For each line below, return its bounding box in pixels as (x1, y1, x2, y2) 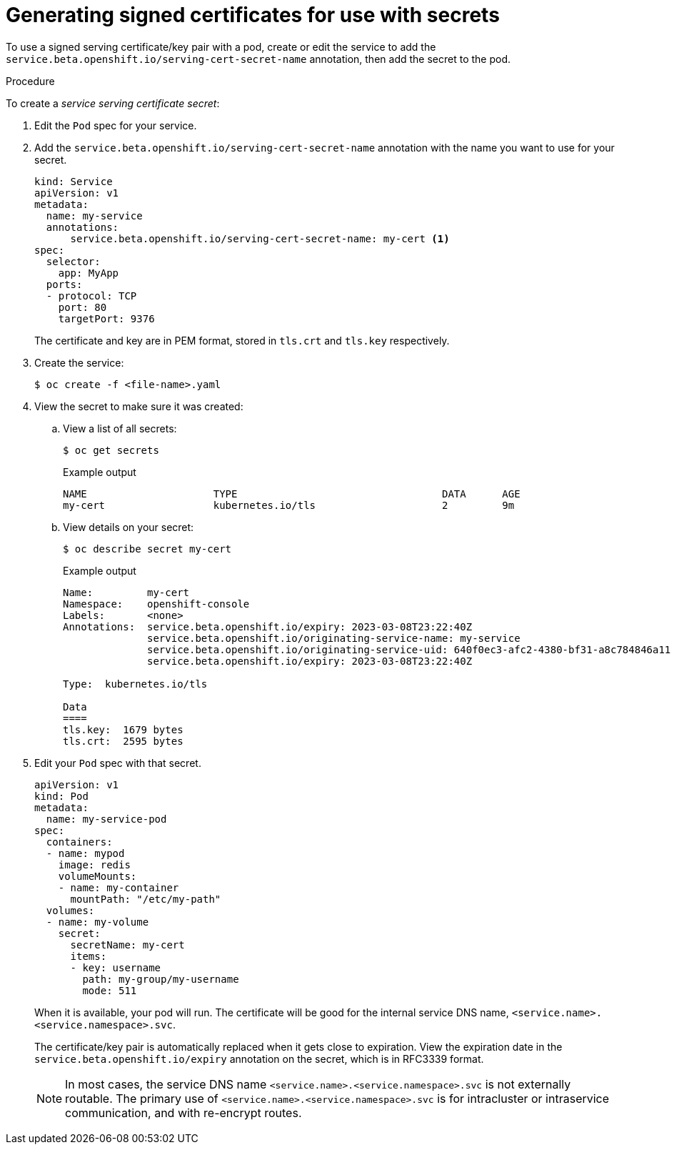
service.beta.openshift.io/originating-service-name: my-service (147, 632, 520, 644)
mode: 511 (82, 984, 137, 996)
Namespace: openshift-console (63, 598, 250, 610)
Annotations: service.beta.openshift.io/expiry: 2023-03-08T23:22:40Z (63, 620, 473, 633)
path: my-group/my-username (82, 973, 239, 985)
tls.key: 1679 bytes (63, 723, 183, 735)
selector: (46, 255, 101, 267)
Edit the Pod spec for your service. (34, 119, 197, 132)
